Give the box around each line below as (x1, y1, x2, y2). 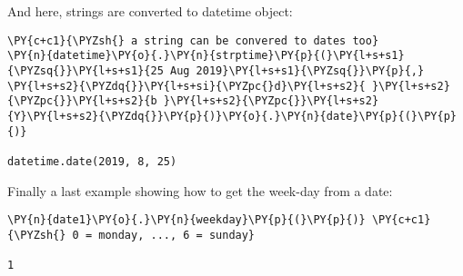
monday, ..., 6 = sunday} (98, 228, 256, 241)
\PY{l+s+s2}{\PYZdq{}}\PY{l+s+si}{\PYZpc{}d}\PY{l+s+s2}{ (7, 79, 366, 93)
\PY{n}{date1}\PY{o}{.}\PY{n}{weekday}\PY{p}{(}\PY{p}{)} (7, 213, 366, 227)
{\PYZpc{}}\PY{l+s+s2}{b (7, 94, 157, 108)
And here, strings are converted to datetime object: (7, 2, 293, 20)
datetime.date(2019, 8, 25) (7, 154, 177, 168)
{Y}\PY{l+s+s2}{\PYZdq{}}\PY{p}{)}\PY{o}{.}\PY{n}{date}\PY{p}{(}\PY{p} (7, 109, 457, 123)
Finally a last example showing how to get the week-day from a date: (7, 181, 393, 200)
